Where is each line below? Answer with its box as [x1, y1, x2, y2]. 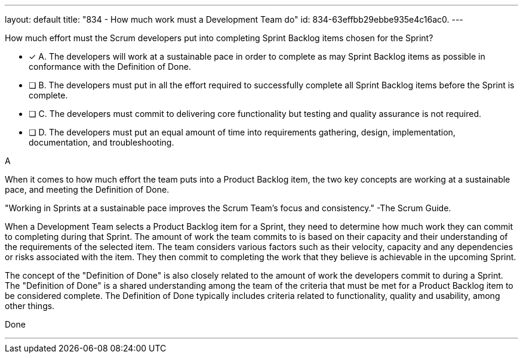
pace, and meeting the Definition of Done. [5, 184, 170, 195]
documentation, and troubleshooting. [29, 137, 174, 147]
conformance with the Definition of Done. [29, 61, 191, 72]
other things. [5, 301, 55, 311]
